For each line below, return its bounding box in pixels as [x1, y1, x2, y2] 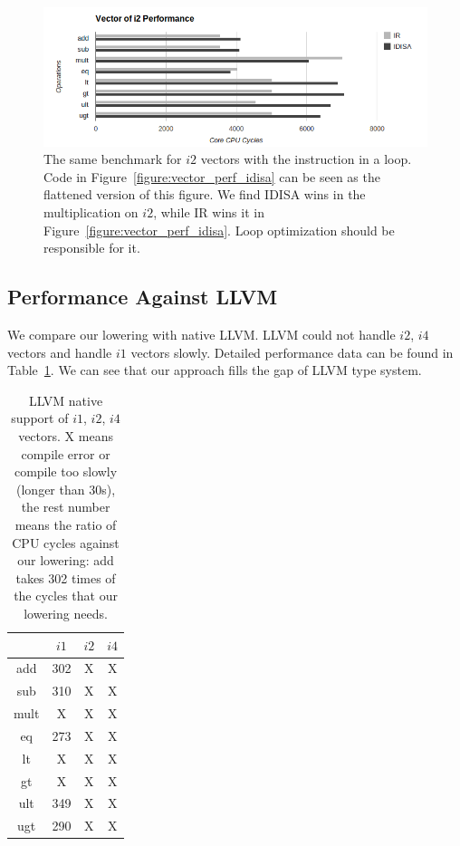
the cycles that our [14, 586, 118, 605]
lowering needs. [24, 603, 108, 622]
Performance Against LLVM [7, 283, 278, 311]
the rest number [21, 497, 110, 516]
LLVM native [28, 390, 103, 409]
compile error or [21, 444, 110, 463]
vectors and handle [7, 342, 112, 361]
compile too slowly [14, 462, 118, 481]
